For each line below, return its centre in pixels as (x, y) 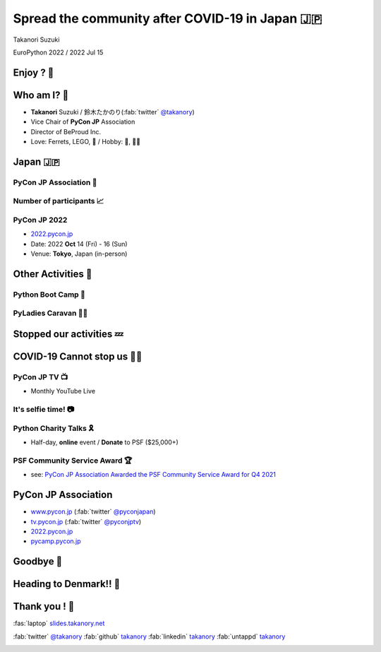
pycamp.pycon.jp (56, 541)
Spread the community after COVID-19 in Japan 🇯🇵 (168, 18)
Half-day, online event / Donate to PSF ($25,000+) (105, 442)
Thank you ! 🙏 (44, 606)
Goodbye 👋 (38, 562)
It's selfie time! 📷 (44, 410)
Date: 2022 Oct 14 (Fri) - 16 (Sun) (79, 244)
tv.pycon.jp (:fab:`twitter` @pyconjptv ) (86, 521)
